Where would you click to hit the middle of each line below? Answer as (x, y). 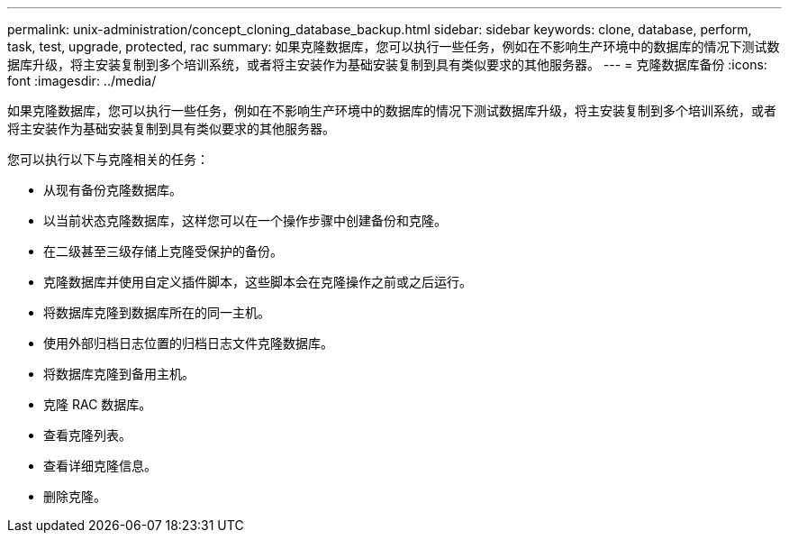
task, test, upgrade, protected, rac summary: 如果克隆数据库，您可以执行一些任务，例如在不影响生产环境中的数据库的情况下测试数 (394, 46)
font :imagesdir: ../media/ (82, 81)
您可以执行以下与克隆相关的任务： (108, 159)
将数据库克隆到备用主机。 (119, 374)
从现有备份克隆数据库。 (113, 190)
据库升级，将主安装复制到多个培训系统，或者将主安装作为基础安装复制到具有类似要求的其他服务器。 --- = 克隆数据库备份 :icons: (387, 64)
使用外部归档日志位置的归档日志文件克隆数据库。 (188, 343)
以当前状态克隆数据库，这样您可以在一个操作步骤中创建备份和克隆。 (245, 220)
